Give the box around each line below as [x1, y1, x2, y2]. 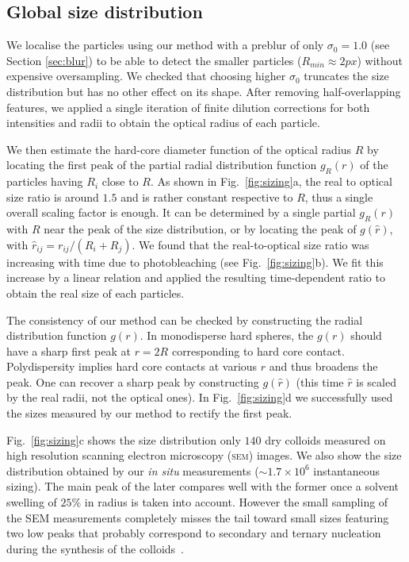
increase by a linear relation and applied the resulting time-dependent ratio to [6, 269, 385, 286]
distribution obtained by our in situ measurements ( [6, 462, 259, 479]
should [350, 327, 382, 344]
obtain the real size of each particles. [6, 284, 185, 301]
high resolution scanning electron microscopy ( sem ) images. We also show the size [6, 447, 402, 464]
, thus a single [304, 188, 373, 205]
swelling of [6, 494, 57, 510]
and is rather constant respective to [120, 188, 293, 205]
